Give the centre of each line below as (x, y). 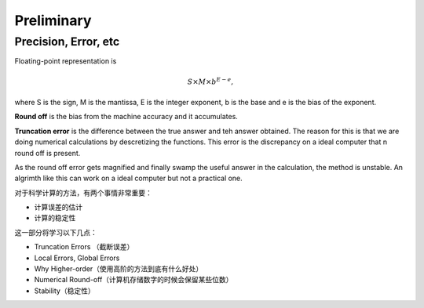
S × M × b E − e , (210, 81)
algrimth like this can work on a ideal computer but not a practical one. (128, 178)
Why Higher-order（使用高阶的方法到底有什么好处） (119, 269)
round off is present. (48, 153)
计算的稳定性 (55, 218)
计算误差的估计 (58, 207)
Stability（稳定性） (64, 291)
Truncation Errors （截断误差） (84, 247)
